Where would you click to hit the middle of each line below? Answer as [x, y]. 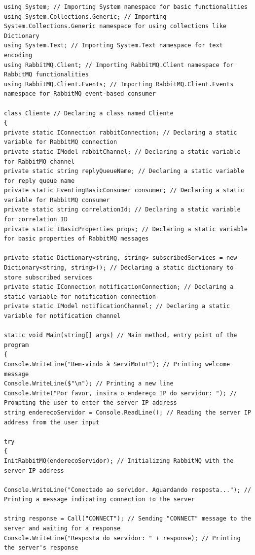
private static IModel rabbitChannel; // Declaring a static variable [122, 152]
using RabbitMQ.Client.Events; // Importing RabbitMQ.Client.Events [119, 84]
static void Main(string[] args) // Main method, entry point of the [121, 335]
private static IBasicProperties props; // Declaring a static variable [126, 229]
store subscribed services [48, 277]
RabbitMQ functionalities [46, 75]
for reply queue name [39, 181]
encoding [18, 55]
